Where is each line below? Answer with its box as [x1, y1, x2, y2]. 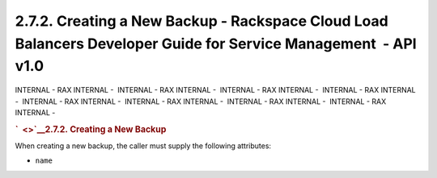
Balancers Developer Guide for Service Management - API [15, 35, 417, 52]
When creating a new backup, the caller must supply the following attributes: [15, 141, 271, 151]
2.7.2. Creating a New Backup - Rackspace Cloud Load [15, 12, 388, 30]
